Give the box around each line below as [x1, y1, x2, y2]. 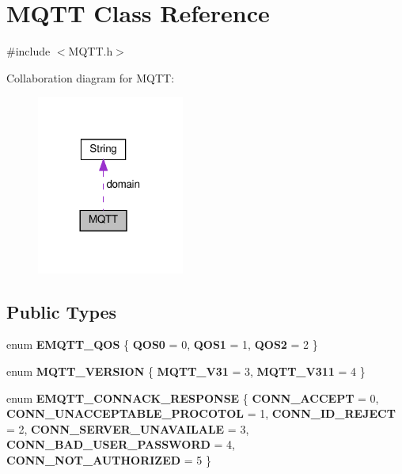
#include [6, 43, 51, 59]
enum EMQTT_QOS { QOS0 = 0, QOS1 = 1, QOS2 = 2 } [6, 336, 318, 353]
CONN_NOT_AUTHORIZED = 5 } [6, 451, 212, 468]
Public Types [6, 299, 117, 323]
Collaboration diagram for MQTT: [6, 69, 175, 86]
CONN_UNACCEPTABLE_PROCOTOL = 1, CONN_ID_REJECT [6, 405, 396, 422]
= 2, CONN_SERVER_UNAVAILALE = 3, [6, 420, 249, 437]
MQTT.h [68, 43, 113, 59]
